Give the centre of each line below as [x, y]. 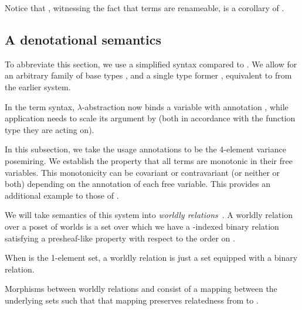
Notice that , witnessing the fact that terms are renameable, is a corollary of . [145, 8]
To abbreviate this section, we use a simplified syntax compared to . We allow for [151, 64]
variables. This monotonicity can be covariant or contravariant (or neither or [142, 172]
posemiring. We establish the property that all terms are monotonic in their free [149, 160]
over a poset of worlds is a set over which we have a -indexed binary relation [142, 226]
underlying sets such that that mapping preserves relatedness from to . [132, 300]
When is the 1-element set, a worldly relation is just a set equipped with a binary [151, 258]
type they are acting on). [50, 129]
